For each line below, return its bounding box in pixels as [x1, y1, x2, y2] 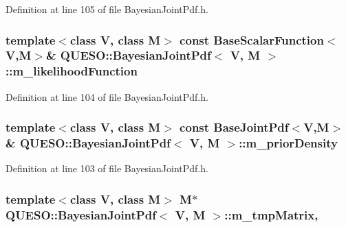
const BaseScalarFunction [180, 31, 324, 48]
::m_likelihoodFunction [6, 62, 138, 80]
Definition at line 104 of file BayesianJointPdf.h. [6, 89, 208, 104]
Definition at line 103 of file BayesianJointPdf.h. [6, 161, 208, 176]
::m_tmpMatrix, [224, 206, 318, 223]
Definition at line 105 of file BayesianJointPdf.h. [6, 2, 208, 16]
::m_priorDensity [239, 134, 338, 152]
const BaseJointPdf [180, 119, 289, 136]
